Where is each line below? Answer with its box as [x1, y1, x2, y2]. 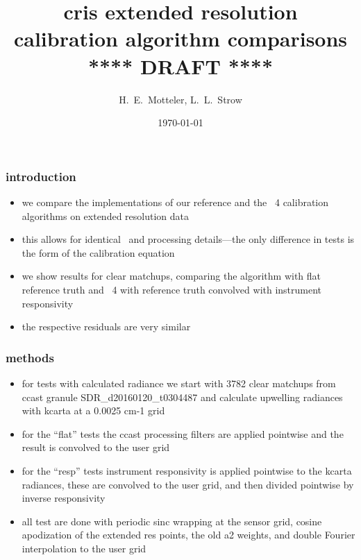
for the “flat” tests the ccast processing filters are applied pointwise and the [22, 426, 344, 441]
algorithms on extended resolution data [22, 208, 189, 223]
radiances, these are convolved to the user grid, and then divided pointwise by [22, 477, 354, 491]
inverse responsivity [22, 491, 106, 505]
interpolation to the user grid [22, 541, 146, 555]
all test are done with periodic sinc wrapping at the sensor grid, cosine [22, 514, 322, 528]
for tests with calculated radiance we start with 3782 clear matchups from [22, 375, 336, 390]
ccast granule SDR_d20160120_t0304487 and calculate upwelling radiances [22, 389, 343, 404]
